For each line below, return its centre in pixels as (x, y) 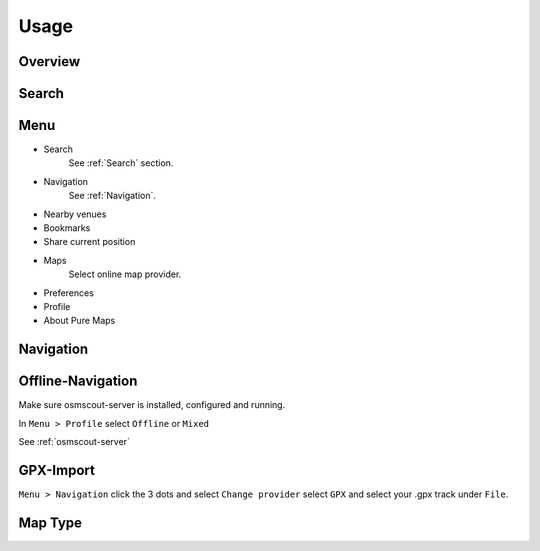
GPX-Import (56, 470)
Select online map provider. (125, 274)
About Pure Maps (79, 321)
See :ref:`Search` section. (121, 163)
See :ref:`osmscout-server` (74, 442)
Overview (49, 61)
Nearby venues (75, 214)
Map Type (50, 522)
